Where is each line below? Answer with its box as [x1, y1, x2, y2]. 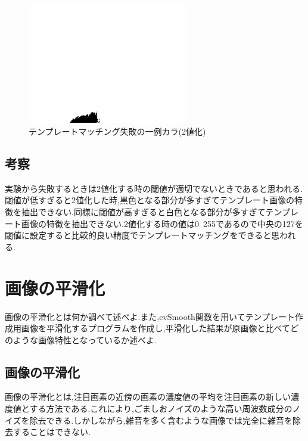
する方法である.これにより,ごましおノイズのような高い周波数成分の [29, 402, 293, 415]
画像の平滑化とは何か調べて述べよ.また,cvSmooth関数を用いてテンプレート [5, 310, 295, 322]
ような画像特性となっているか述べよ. [13, 333, 157, 346]
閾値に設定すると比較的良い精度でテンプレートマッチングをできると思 [5, 229, 280, 241]
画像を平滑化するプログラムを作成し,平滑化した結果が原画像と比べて [21, 322, 290, 334]
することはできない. [13, 426, 91, 438]
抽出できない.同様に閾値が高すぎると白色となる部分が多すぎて [21, 206, 266, 218]
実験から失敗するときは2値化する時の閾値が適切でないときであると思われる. [5, 182, 303, 194]
